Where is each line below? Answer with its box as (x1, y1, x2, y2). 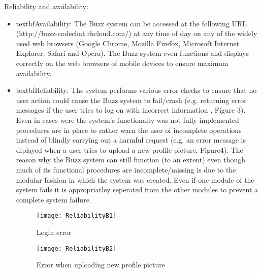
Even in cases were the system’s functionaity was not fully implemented (16, 114, 239, 125)
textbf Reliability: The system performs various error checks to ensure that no (16, 85, 257, 95)
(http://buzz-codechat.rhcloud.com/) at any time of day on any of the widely (16, 28, 257, 39)
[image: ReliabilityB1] (36, 212, 117, 220)
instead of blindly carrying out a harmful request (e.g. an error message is (16, 134, 246, 145)
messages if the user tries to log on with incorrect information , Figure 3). (16, 105, 246, 115)
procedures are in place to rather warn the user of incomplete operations (16, 124, 242, 135)
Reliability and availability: (4, 1, 88, 11)
